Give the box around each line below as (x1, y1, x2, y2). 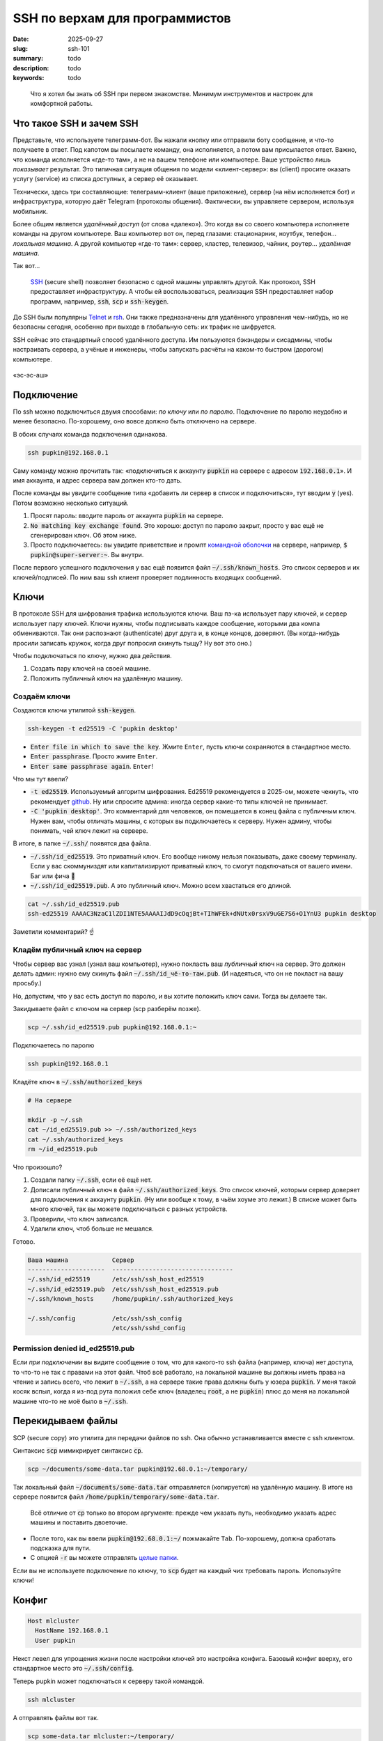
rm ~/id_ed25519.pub (27, 1145, 97, 1153)
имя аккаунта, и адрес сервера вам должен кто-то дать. (13, 476, 182, 485)
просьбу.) (13, 979, 42, 987)
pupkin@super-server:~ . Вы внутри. (30, 550, 144, 559)
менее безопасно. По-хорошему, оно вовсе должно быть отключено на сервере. (13, 417, 257, 426)
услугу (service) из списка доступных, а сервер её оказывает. (13, 175, 198, 183)
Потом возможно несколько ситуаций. (13, 499, 129, 507)
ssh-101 (68, 44, 90, 52)
